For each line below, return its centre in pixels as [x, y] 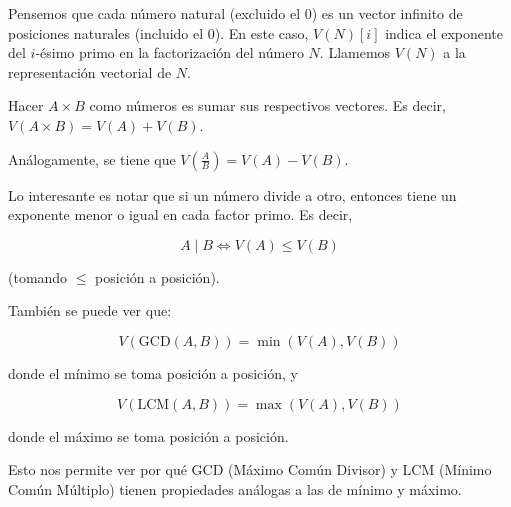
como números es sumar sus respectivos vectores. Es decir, [267, 105]
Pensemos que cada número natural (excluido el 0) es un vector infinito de [235, 13]
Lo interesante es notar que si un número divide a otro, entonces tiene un [232, 194]
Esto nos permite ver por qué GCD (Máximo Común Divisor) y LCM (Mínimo [250, 469]
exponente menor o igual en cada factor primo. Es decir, [180, 214]
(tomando [38, 276]
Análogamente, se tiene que [92, 158]
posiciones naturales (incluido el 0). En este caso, [158, 32]
